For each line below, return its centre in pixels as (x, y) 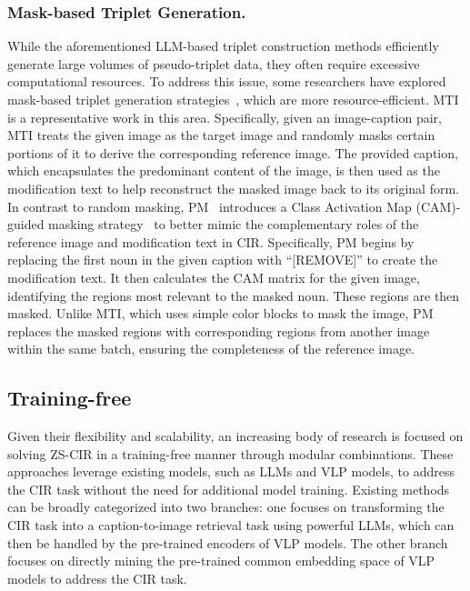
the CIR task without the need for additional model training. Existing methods (229, 489)
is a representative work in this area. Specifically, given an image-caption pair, (225, 117)
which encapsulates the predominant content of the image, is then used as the (224, 170)
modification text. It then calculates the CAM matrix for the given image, (214, 277)
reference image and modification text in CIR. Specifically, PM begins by (211, 241)
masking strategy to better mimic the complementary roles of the (234, 224)
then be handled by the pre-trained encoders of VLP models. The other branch (228, 542)
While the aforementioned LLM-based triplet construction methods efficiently (223, 46)
